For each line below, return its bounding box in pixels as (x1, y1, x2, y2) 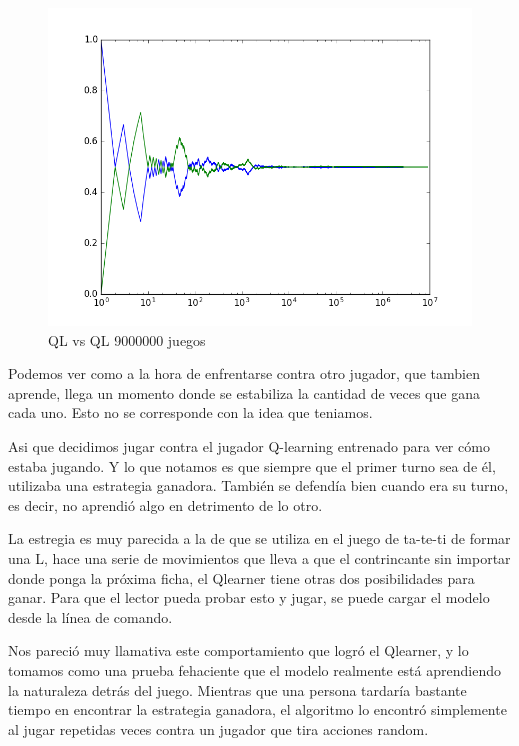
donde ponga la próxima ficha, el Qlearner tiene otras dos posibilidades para (8, 567, 475, 588)
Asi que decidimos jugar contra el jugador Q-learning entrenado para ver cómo (8, 435, 490, 456)
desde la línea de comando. (8, 606, 173, 627)
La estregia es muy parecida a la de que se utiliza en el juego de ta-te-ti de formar (8, 528, 511, 549)
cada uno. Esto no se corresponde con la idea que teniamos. (8, 402, 373, 423)
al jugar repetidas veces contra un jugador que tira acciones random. (8, 718, 429, 739)
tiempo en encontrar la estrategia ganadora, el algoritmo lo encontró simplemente (8, 699, 507, 720)
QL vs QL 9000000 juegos (48, 329, 206, 350)
